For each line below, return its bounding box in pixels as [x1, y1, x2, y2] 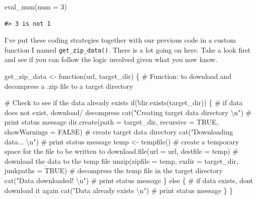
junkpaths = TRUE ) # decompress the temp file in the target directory [4, 165, 223, 176]
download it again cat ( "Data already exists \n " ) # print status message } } [4, 185, 233, 195]
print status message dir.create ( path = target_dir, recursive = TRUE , [4, 117, 219, 127]
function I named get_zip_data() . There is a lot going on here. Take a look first [4, 44, 251, 55]
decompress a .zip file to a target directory [4, 80, 133, 91]
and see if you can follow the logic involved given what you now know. [4, 54, 217, 65]
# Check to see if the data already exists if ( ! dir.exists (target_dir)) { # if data [4, 97, 243, 108]
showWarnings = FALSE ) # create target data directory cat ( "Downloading [4, 127, 233, 136]
